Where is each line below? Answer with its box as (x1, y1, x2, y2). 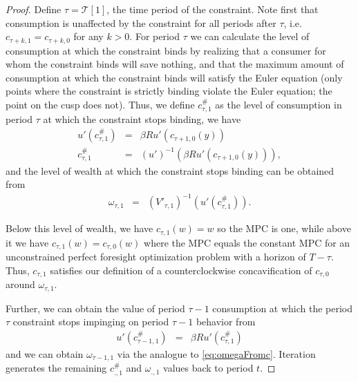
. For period (129, 29, 180, 44)
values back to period (163, 361, 254, 375)
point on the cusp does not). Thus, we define (6, 97, 195, 112)
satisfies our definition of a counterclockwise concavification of (50, 262, 312, 277)
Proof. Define (6, 2, 62, 16)
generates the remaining (6, 361, 107, 375)
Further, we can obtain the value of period (6, 300, 185, 315)
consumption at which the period (212, 300, 353, 315)
